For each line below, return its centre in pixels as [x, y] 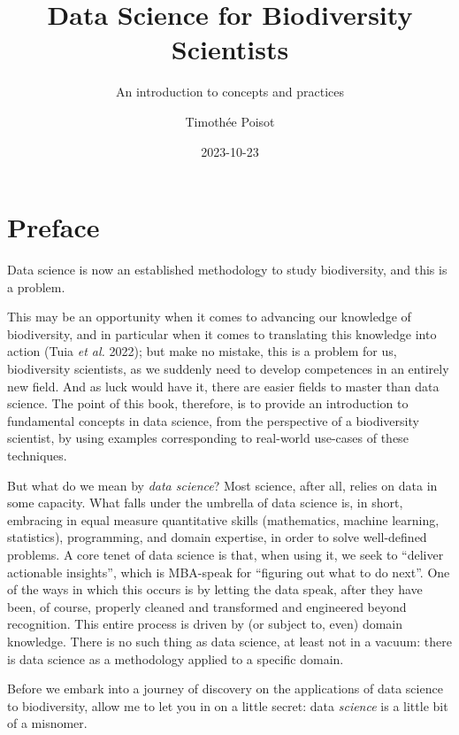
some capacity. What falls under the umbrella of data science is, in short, [205, 503]
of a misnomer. [47, 723]
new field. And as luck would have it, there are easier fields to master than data [223, 386]
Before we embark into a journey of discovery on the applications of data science [225, 689]
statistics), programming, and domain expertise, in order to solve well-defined [217, 537]
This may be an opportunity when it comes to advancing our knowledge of [209, 317]
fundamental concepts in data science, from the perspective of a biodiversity [213, 420]
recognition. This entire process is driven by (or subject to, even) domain [205, 624]
